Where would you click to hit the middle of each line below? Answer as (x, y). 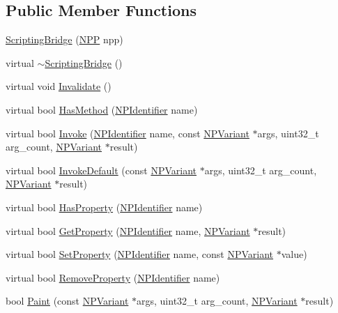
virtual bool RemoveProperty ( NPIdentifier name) (113, 277)
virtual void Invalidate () (59, 86)
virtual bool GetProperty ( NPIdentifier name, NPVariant (128, 230)
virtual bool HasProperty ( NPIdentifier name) (104, 207)
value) (294, 254)
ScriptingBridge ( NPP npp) (64, 39)
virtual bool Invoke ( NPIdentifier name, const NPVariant (128, 133)
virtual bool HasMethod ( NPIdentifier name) (102, 109)
